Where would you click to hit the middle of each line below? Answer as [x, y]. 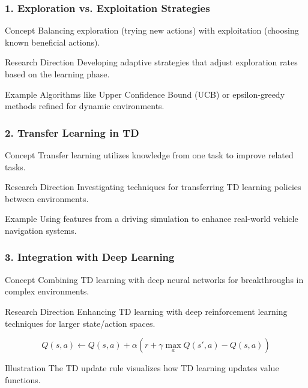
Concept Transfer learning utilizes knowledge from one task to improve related [149, 155]
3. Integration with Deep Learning [90, 257]
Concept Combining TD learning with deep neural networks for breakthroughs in [154, 279]
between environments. [47, 198]
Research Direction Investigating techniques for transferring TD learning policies [153, 187]
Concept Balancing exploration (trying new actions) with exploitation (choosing [152, 30]
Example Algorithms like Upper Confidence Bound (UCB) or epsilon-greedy [145, 94]
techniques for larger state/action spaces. [80, 323]
